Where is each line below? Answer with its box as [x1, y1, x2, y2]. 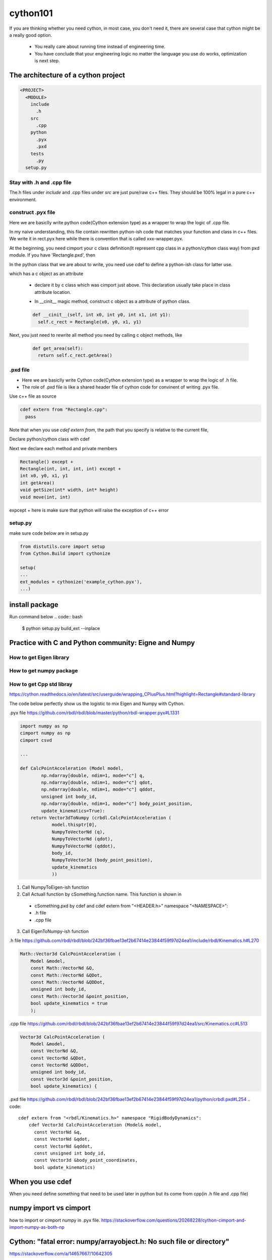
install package [9, 600, 59, 609]
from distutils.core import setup [20, 543, 105, 549]
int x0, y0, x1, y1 [20, 473, 68, 479]
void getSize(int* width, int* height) [20, 487, 118, 493]
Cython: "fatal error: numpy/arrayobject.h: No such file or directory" [9, 1237, 230, 1246]
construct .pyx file [9, 209, 55, 216]
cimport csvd [20, 737, 52, 743]
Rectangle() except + [20, 459, 74, 465]
